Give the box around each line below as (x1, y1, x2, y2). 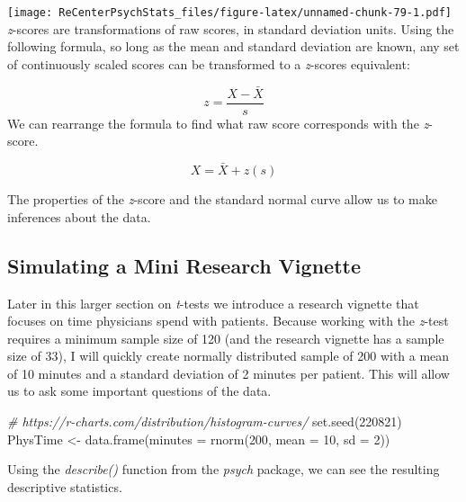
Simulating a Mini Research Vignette (7, 251, 361, 279)
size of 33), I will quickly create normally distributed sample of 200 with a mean (7, 346, 450, 365)
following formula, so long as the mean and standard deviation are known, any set (7, 37, 460, 56)
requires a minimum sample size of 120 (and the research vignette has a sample (7, 328, 444, 347)
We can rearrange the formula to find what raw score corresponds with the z (7, 113, 429, 132)
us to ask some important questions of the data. (7, 381, 272, 400)
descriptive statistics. (7, 477, 122, 496)
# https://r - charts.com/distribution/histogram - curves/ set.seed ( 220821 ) (7, 412, 402, 431)
